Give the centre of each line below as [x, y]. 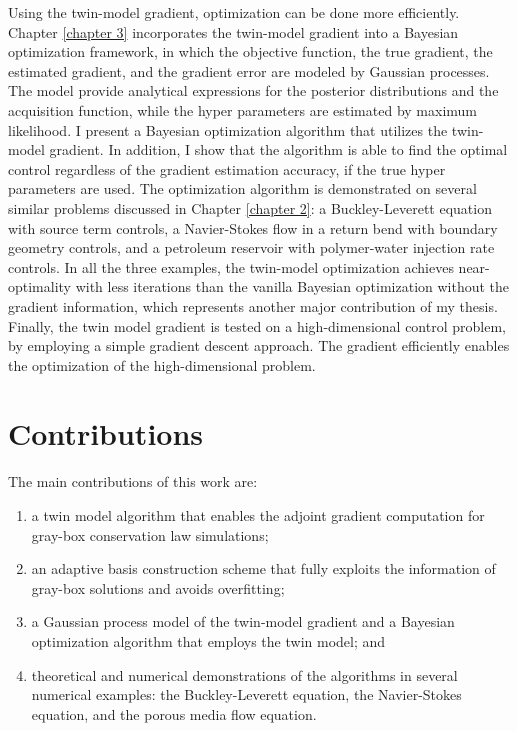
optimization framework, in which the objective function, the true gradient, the [250, 51]
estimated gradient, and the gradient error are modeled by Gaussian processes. [249, 70]
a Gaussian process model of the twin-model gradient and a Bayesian [243, 621]
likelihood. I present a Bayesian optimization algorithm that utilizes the [228, 129]
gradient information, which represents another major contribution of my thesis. [253, 305]
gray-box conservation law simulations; [150, 534]
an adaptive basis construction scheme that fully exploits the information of [263, 568]
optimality [40, 286]
